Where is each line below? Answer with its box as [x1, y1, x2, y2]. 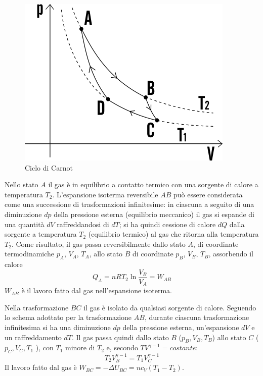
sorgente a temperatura [5, 229, 77, 239]
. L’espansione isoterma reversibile [52, 189, 158, 199]
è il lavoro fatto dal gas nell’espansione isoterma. [21, 285, 172, 296]
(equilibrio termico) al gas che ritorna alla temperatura [88, 229, 259, 239]
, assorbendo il [208, 248, 253, 259]
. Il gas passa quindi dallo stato [72, 332, 169, 342]
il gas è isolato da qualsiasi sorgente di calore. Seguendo [83, 302, 256, 312]
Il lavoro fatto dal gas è [5, 362, 77, 372]
